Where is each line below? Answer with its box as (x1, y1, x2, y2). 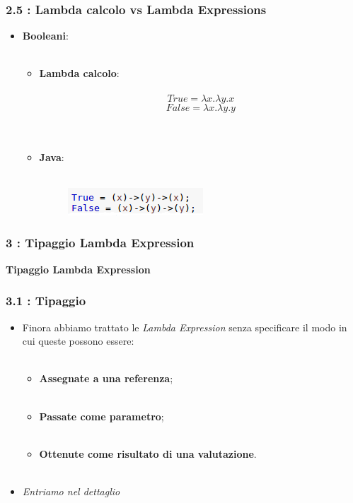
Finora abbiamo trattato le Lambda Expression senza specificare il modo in (22, 319, 347, 334)
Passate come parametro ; (39, 408, 164, 423)
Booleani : (22, 28, 69, 43)
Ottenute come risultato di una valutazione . (39, 446, 257, 461)
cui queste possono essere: (22, 333, 134, 348)
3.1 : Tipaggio (6, 292, 86, 309)
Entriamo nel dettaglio (22, 483, 120, 498)
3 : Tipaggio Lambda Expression (6, 234, 195, 251)
